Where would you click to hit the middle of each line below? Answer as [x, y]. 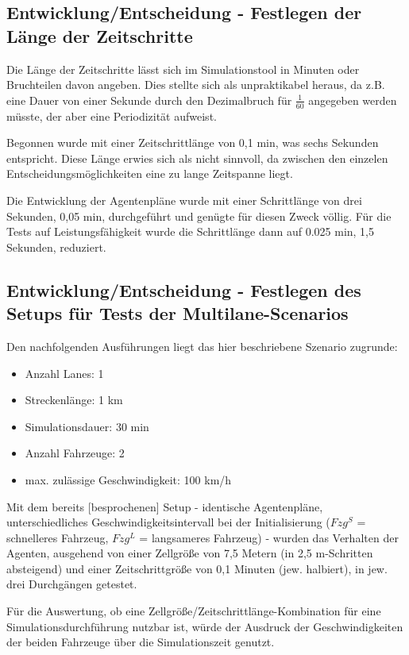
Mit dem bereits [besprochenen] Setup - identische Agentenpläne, [165, 506]
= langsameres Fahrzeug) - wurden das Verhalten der [269, 537]
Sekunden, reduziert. [56, 247]
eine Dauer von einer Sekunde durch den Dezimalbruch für [149, 100]
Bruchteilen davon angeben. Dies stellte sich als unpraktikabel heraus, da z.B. [196, 85]
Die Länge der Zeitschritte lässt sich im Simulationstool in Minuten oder [183, 69]
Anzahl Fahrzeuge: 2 [75, 453]
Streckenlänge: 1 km [74, 400]
